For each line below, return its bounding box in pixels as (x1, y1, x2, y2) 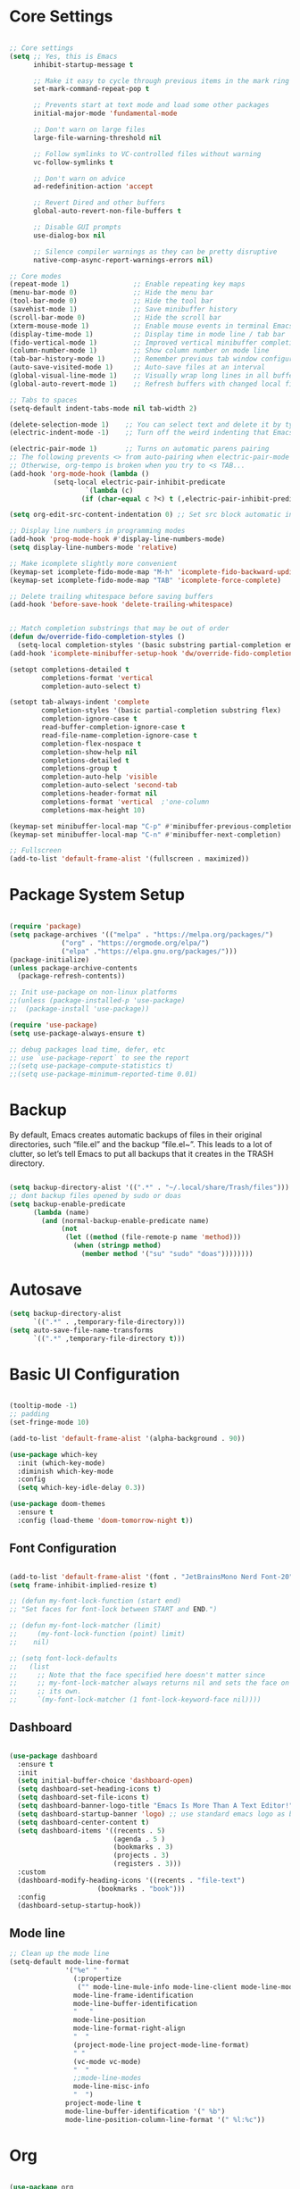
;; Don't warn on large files (32, 125, 146, 135)
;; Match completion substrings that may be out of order (9, 624, 229, 633)
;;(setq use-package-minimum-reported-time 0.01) (9, 1070, 198, 1079)
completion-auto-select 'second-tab (41, 781, 178, 790)
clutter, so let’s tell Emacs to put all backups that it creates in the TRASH (9, 1149, 274, 1160)
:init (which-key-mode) (17, 1458, 105, 1468)
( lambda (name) (32, 1208, 90, 1217)
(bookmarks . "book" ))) (96, 1884, 186, 1894)
